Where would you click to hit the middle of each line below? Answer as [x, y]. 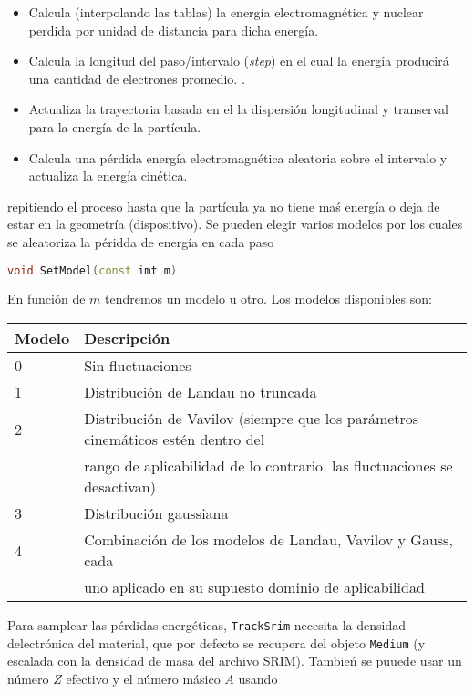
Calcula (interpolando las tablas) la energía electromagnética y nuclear [226, 12]
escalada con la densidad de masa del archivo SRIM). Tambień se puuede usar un [235, 661]
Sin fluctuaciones [138, 365]
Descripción [127, 338]
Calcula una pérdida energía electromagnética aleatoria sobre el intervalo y [238, 157]
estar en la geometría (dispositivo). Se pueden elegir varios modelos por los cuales [235, 224]
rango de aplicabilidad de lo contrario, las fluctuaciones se [268, 466]
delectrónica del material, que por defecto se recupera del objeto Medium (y [216, 642]
